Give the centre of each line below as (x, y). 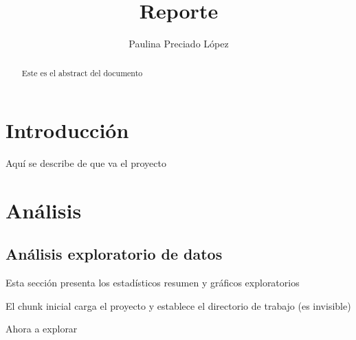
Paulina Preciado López (179, 44)
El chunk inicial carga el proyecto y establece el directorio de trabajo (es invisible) (178, 305)
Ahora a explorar (42, 329)
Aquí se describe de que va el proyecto (86, 163)
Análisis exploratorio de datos (114, 254)
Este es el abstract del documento (82, 72)
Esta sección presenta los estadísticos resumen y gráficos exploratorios (153, 283)
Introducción (67, 130)
